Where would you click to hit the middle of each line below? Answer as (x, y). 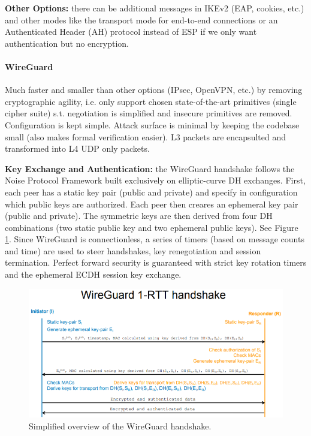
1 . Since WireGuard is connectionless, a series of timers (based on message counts (155, 239)
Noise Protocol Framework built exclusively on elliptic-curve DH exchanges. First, (155, 180)
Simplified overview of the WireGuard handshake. (120, 426)
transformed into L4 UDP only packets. (77, 148)
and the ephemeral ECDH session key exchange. (93, 274)
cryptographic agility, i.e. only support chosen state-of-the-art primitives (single (151, 101)
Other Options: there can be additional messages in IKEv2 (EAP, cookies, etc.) (155, 8)
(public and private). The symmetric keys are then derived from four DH (139, 216)
